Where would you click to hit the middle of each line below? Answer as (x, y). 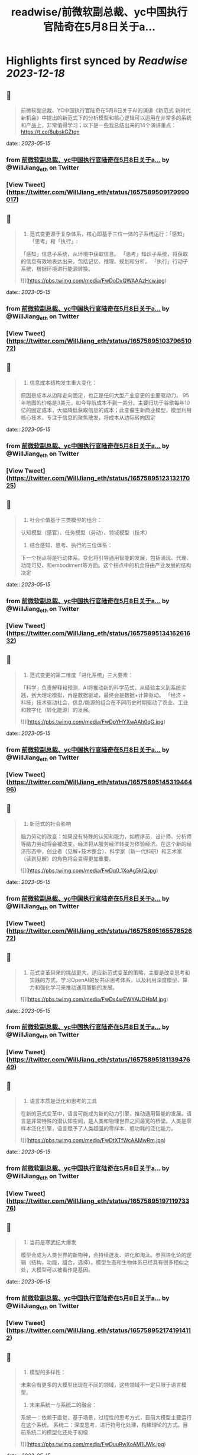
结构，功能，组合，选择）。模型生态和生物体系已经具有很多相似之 (110, 1263)
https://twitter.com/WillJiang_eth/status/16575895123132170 (99, 478)
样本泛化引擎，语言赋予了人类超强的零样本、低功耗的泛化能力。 (98, 1129)
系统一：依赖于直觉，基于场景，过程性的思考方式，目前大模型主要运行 (106, 1418)
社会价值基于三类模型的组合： (66, 519)
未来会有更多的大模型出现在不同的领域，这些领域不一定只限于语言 (101, 1385)
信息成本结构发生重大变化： (63, 382)
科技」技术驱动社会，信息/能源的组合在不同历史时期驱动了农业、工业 (104, 702)
